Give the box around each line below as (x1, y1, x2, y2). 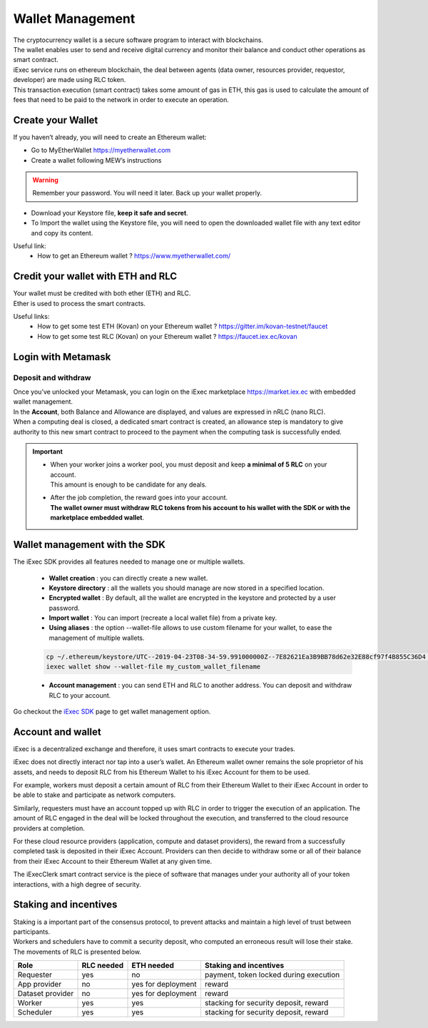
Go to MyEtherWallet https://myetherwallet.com (31, 146, 171, 155)
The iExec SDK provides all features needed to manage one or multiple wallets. (13, 557, 245, 566)
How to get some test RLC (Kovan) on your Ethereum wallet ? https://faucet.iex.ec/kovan (37, 332, 297, 340)
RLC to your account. (49, 691, 111, 699)
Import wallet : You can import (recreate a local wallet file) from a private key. (49, 614, 277, 622)
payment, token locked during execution (204, 970, 340, 980)
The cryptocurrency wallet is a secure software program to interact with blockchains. (13, 36, 264, 44)
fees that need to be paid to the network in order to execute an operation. (13, 95, 230, 103)
